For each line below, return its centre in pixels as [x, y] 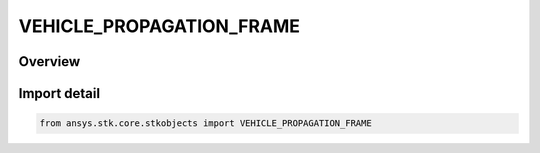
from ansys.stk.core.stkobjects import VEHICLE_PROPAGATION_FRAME [205, 123]
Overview [49, 61]
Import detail [59, 93]
